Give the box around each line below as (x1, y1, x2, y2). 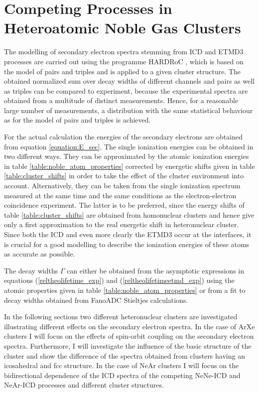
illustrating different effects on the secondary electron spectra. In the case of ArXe (4, 321, 255, 331)
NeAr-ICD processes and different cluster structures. (4, 380, 164, 390)
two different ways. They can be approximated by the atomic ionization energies (4, 151, 249, 161)
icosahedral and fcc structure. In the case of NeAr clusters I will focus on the (4, 360, 239, 371)
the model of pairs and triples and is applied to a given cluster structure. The (4, 66, 241, 76)
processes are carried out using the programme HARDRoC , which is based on (4, 56, 244, 66)
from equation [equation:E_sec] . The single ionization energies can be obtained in (4, 141, 254, 151)
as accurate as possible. (4, 249, 75, 259)
